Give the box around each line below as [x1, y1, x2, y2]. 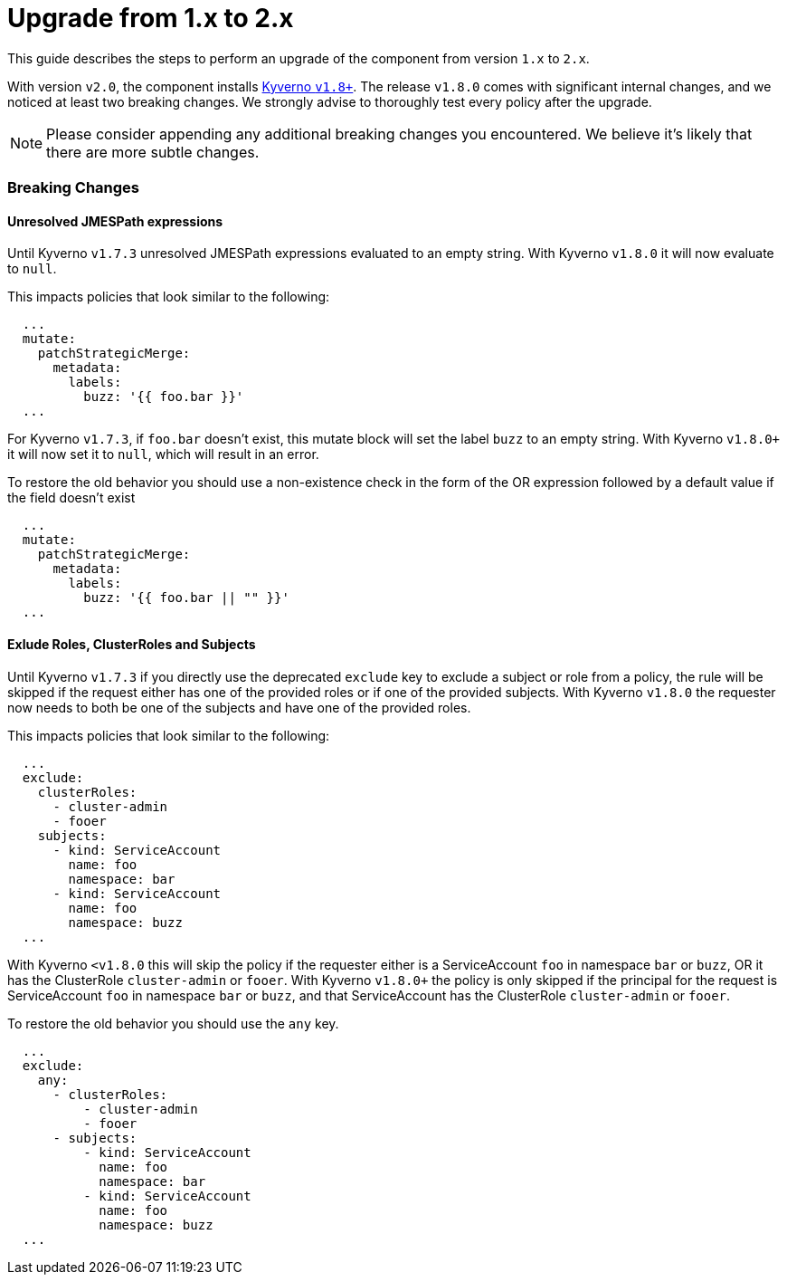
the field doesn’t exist [7, 490, 136, 506]
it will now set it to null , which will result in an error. [7, 446, 319, 463]
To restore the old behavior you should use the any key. [7, 1015, 339, 1031]
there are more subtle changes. [46, 142, 260, 161]
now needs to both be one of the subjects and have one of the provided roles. [7, 699, 471, 715]
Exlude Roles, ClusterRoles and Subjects [7, 636, 256, 652]
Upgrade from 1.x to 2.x [7, 3, 294, 33]
